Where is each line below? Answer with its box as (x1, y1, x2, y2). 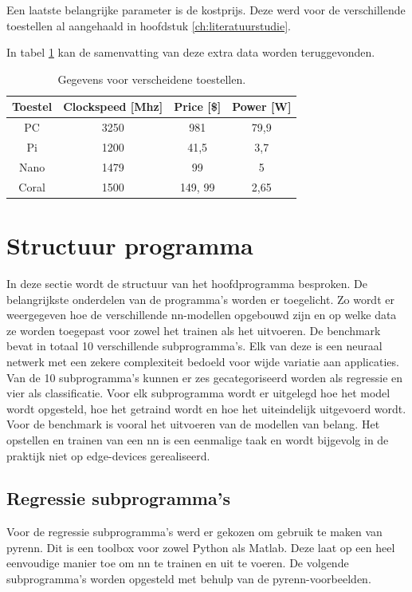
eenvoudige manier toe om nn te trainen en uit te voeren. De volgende (6, 555, 349, 571)
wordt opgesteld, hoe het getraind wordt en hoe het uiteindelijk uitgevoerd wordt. (6, 400, 406, 416)
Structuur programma (6, 229, 253, 262)
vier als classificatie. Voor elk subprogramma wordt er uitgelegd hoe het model (6, 385, 390, 401)
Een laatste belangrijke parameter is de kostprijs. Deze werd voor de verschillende (6, 2, 406, 18)
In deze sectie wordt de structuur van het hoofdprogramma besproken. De (6, 274, 367, 291)
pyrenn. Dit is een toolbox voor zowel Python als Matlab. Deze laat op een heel (6, 539, 395, 555)
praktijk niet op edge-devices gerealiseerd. (6, 447, 210, 464)
